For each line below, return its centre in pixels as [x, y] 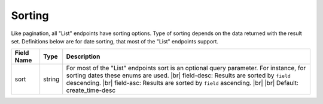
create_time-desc [91, 90]
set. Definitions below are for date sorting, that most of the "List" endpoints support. [115, 41]
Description [83, 56]
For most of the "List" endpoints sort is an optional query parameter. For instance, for [186, 68]
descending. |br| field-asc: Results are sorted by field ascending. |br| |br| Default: [182, 83]
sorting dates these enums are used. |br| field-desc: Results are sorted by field [179, 75]
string [51, 79]
